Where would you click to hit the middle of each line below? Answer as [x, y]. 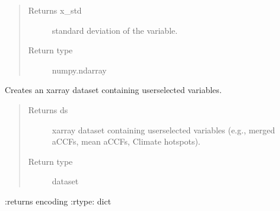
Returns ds [48, 109]
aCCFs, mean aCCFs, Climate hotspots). [126, 141]
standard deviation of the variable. [115, 30]
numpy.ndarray [79, 70]
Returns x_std [55, 10]
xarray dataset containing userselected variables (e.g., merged [163, 130]
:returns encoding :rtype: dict [58, 201]
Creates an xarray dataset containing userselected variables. [113, 90]
